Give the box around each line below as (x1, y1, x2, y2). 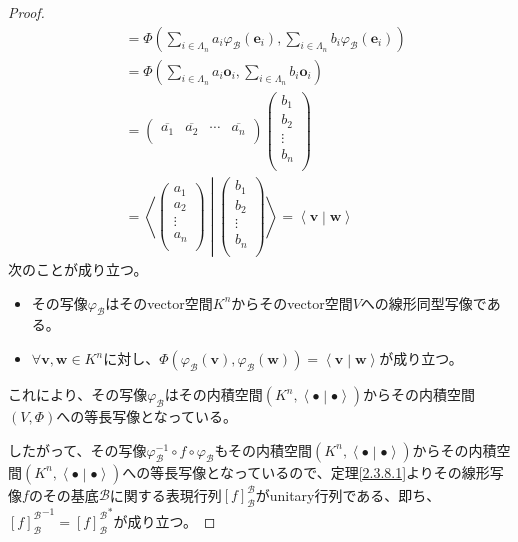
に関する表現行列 (109, 484, 222, 505)
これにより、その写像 (8, 384, 148, 405)
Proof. (8, 2, 45, 22)
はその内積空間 (164, 384, 263, 405)
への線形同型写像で (360, 292, 487, 313)
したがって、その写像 (8, 439, 147, 460)
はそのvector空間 (105, 292, 213, 313)
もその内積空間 (214, 439, 313, 460)
